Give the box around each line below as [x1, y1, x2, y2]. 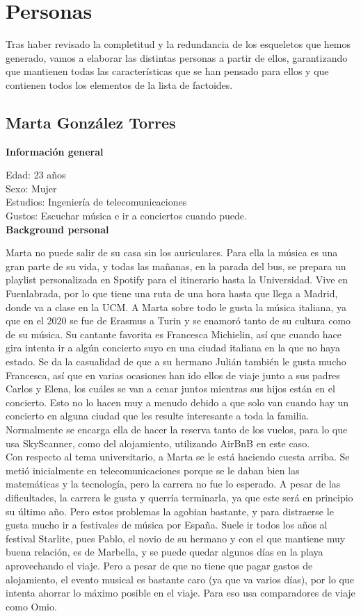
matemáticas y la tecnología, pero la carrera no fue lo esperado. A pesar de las [6, 476, 341, 491]
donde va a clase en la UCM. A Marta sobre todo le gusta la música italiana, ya [6, 299, 346, 314]
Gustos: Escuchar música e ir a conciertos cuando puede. [6, 208, 247, 223]
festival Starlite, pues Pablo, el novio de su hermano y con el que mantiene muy [6, 531, 346, 545]
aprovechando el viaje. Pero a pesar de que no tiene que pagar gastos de [6, 558, 313, 572]
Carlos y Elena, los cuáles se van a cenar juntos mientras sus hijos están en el [6, 381, 335, 396]
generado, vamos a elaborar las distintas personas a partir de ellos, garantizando [6, 50, 348, 65]
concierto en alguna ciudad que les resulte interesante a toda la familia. [6, 408, 310, 423]
